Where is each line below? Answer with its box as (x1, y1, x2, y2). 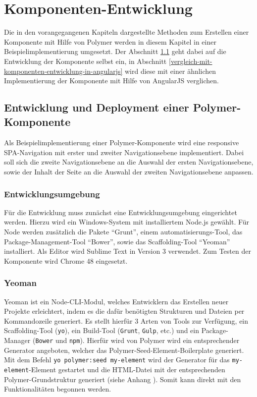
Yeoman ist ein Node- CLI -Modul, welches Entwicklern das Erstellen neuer (4, 296, 229, 306)
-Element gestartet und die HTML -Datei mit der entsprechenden (29, 364, 225, 374)
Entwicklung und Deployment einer (4, 100, 189, 115)
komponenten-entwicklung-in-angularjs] (4, 65, 123, 76)
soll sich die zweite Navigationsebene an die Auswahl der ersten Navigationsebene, (4, 157, 254, 167)
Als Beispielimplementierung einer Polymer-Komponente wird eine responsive (4, 137, 239, 148)
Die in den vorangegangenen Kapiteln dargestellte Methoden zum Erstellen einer (4, 27, 249, 37)
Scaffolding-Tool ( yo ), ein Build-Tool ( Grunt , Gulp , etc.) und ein (4, 325, 200, 336)
